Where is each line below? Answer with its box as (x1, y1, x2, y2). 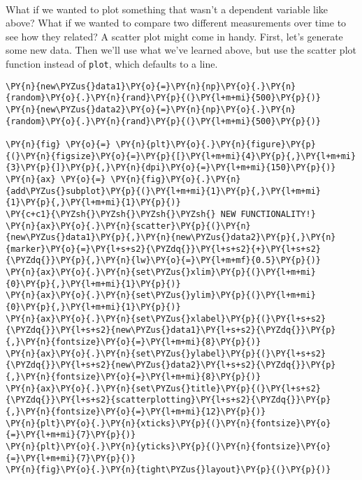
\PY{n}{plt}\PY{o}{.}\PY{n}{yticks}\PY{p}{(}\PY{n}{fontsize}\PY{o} (6, 441, 331, 451)
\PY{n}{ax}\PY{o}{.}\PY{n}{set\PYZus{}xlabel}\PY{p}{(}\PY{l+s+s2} (6, 313, 326, 324)
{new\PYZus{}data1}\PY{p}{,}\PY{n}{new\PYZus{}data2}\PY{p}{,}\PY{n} (6, 232, 336, 243)
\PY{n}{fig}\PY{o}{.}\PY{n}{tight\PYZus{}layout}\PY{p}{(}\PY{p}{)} (6, 465, 331, 475)
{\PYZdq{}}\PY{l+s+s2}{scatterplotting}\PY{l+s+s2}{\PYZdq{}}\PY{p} (6, 395, 331, 405)
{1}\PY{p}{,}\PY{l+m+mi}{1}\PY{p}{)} (6, 197, 181, 208)
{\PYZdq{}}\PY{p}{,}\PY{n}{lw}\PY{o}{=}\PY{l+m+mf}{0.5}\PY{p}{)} (6, 255, 321, 266)
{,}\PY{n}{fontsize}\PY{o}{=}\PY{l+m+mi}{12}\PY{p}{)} (6, 407, 266, 417)
